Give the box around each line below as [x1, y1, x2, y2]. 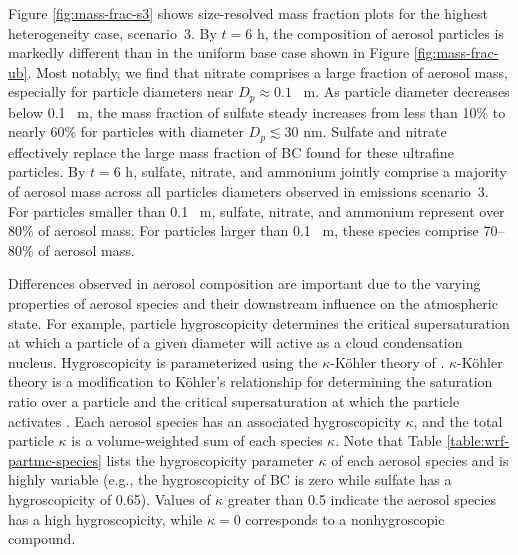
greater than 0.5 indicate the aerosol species [227, 488, 497, 509]
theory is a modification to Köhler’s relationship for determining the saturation [8, 371, 493, 392]
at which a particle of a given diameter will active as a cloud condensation [8, 332, 463, 353]
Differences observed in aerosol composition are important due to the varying [8, 273, 481, 294]
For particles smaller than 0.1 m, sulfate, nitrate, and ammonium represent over [8, 200, 505, 221]
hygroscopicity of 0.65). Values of [8, 488, 211, 509]
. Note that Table [335, 430, 442, 451]
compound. [8, 528, 76, 549]
